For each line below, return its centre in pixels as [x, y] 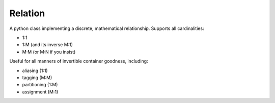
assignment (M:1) [40, 92]
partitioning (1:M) [40, 85]
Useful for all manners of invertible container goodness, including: [79, 61]
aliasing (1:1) [35, 71]
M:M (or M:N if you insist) [49, 52]
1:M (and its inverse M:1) [48, 45]
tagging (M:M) [37, 77]
